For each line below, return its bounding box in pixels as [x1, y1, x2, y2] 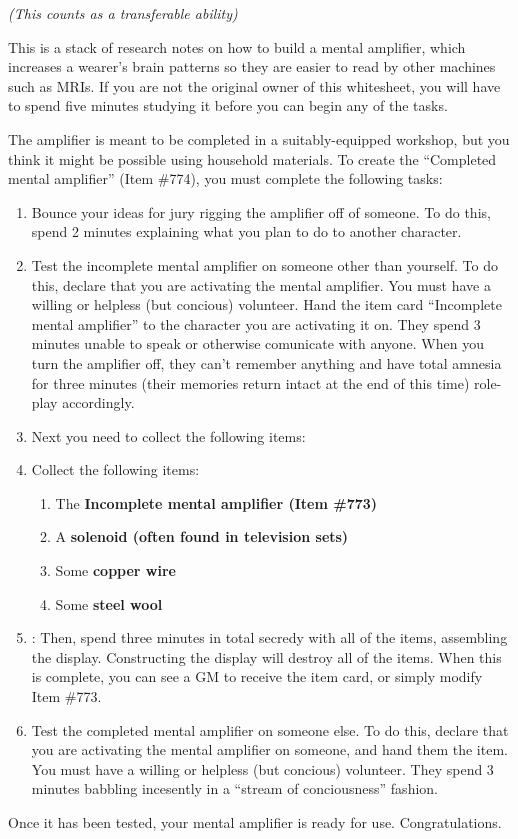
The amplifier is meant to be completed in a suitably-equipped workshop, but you [8, 128, 510, 149]
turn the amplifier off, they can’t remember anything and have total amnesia [31, 352, 502, 373]
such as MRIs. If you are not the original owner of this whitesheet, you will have [8, 75, 501, 96]
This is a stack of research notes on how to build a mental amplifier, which [8, 36, 466, 57]
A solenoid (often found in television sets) [55, 526, 349, 547]
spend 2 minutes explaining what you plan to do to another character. [31, 221, 462, 242]
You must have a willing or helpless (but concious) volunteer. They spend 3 [31, 758, 494, 779]
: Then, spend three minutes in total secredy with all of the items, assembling [31, 627, 508, 648]
